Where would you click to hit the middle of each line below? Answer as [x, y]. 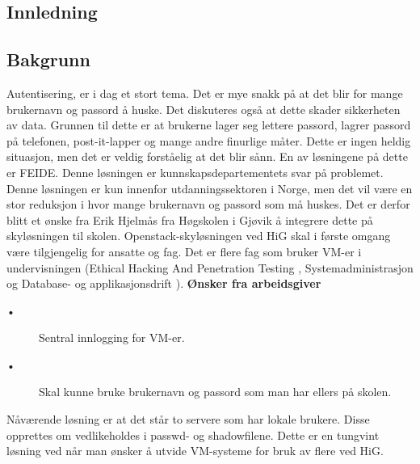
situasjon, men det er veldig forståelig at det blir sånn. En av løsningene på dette [207, 156]
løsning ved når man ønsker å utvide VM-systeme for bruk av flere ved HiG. [195, 451]
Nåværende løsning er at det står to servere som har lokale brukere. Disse [188, 419]
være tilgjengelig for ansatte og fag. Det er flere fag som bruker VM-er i [184, 251]
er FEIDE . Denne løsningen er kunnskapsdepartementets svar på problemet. [195, 172]
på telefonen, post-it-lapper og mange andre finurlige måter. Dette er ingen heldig [209, 140]
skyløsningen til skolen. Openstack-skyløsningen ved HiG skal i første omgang [199, 236]
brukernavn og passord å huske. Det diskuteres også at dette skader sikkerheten [204, 109]
